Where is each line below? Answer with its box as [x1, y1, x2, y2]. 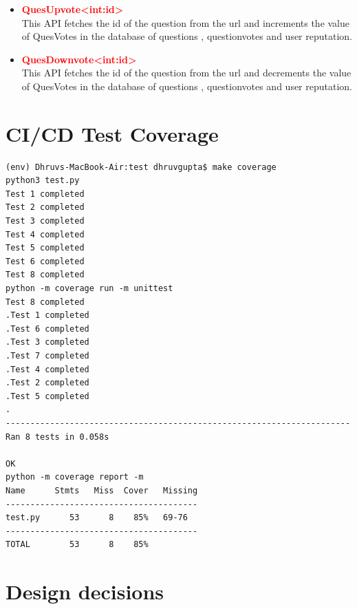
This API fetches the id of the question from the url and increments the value [21, 15, 350, 30]
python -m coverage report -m [6, 472, 144, 482]
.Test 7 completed [6, 351, 89, 361]
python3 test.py [6, 175, 80, 186]
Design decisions [6, 577, 164, 606]
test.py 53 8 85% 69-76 [6, 513, 188, 523]
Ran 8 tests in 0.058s [6, 431, 109, 442]
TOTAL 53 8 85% [6, 539, 149, 550]
